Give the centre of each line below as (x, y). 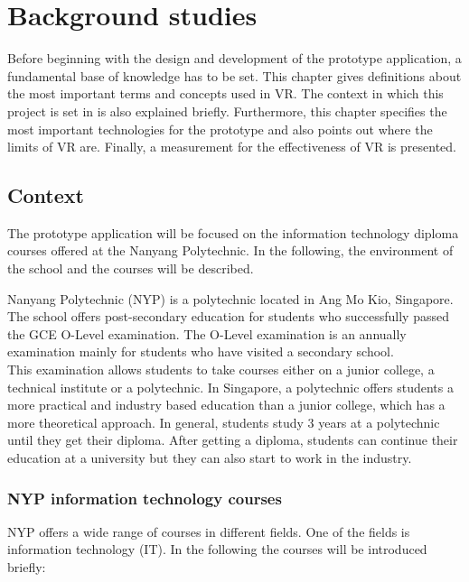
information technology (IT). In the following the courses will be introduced (217, 549)
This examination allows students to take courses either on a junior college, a (221, 370)
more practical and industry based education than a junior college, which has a (226, 405)
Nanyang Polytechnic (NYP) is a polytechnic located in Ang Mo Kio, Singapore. (230, 298)
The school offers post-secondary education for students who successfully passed (228, 316)
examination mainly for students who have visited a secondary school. (201, 351)
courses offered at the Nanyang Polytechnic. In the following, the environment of (230, 250)
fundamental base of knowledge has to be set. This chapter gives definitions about (234, 75)
